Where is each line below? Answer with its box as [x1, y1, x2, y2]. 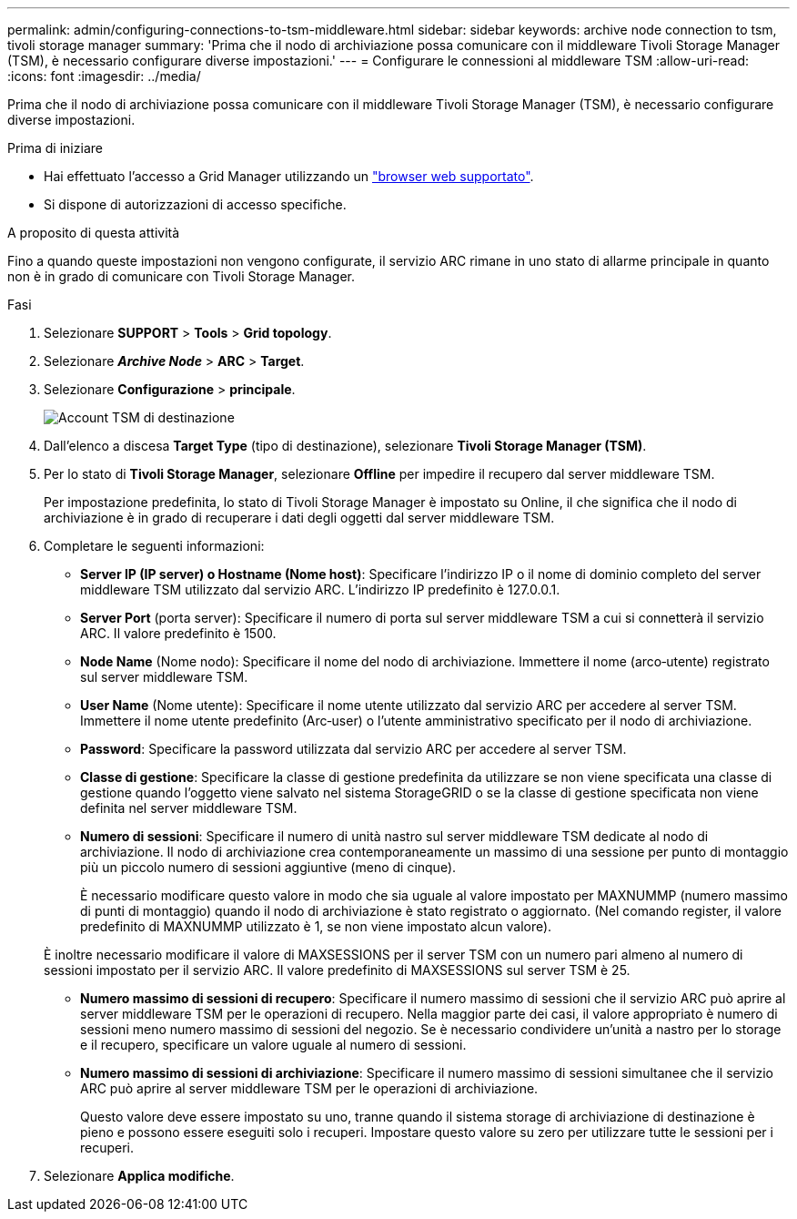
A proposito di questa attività [7, 225, 180, 240]
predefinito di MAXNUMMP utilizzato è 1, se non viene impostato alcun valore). [80, 919, 552, 934]
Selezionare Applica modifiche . [44, 1168, 235, 1183]
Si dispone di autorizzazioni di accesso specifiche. [44, 197, 347, 212]
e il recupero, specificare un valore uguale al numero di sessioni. [80, 1037, 467, 1052]
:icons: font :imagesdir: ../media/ [7, 68, 201, 84]
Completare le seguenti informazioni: [44, 538, 265, 554]
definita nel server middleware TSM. [80, 800, 298, 816]
